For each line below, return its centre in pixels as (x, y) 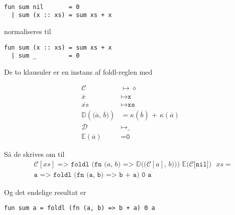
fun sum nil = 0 (42, 7)
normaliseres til (28, 31)
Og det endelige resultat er (45, 192)
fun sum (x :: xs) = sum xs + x (58, 47)
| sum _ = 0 (45, 56)
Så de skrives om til (34, 154)
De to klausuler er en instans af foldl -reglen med (78, 71)
